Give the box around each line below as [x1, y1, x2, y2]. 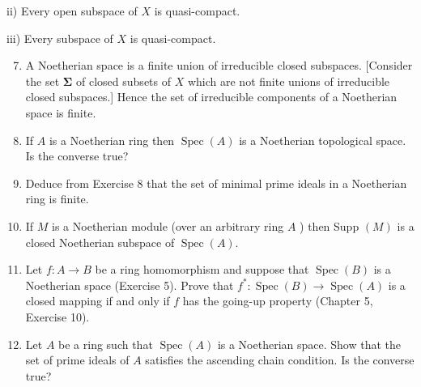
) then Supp [300, 217, 359, 234]
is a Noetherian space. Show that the [217, 335, 402, 352]
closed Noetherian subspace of [25, 233, 175, 250]
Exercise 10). [25, 308, 90, 325]
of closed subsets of [76, 72, 172, 89]
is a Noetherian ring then [49, 131, 175, 148]
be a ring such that [58, 335, 153, 352]
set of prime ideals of [25, 351, 130, 368]
